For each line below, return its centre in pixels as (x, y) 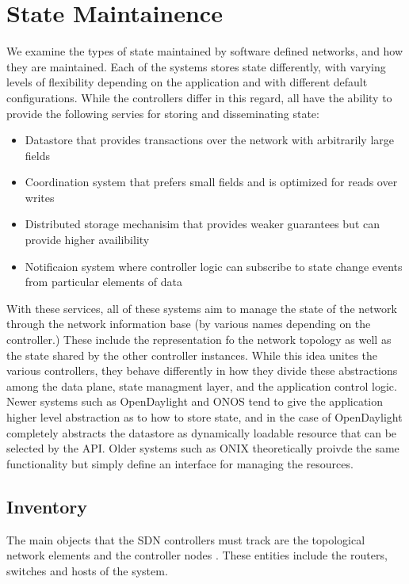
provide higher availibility (87, 240)
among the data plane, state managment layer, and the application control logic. (202, 386)
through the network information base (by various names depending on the (189, 324)
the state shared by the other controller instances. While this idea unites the (192, 355)
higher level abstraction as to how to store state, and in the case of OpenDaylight (204, 417)
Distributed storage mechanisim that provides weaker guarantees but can (202, 224)
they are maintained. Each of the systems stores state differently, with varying (196, 66)
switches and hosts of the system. (87, 570)
